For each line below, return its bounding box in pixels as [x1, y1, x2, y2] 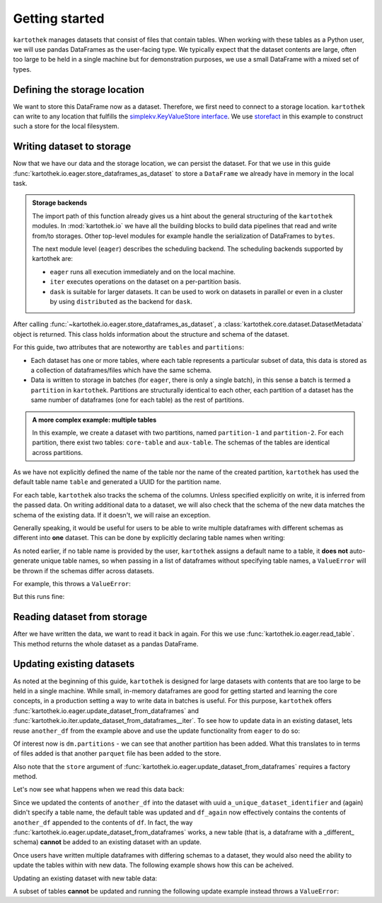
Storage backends [32, 198, 88, 207]
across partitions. [32, 448, 83, 456]
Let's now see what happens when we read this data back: [13, 785, 185, 794]
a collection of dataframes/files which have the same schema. [30, 366, 212, 374]
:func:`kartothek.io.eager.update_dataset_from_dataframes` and [13, 706, 199, 715]
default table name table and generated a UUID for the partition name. [13, 478, 222, 486]
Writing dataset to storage [13, 140, 132, 152]
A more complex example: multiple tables [32, 415, 157, 424]
